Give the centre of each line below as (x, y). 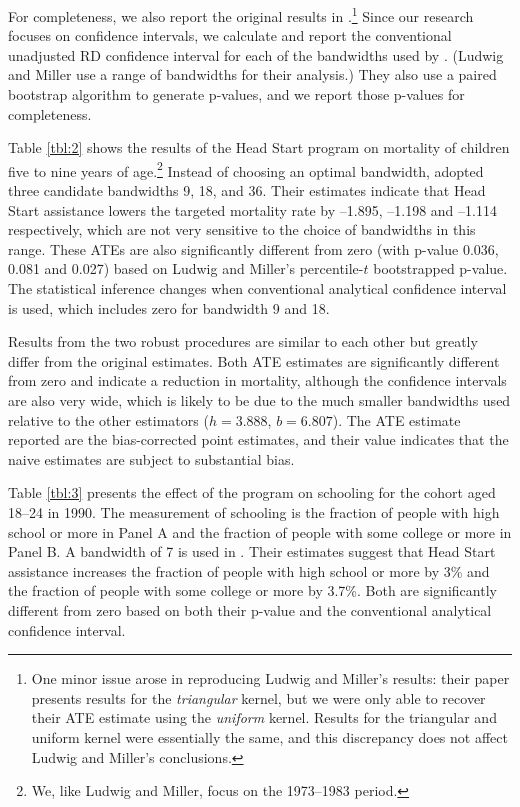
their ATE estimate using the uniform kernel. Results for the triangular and (264, 717)
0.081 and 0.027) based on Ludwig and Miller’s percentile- (186, 268)
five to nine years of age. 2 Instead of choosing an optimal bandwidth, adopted (246, 169)
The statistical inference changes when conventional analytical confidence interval (257, 288)
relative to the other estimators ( (108, 419)
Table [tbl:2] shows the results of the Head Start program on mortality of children (259, 147)
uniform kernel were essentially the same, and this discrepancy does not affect (269, 736)
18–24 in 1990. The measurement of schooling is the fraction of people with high (254, 511)
